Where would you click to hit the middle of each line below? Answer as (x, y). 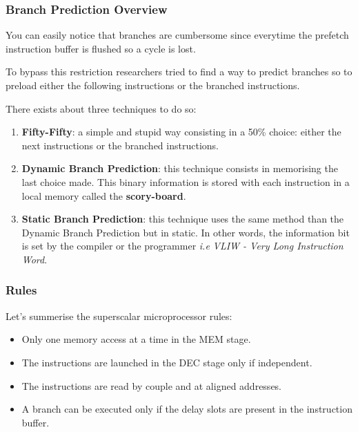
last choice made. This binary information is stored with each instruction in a (186, 181)
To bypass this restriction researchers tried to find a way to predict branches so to (179, 72)
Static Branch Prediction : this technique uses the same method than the (183, 219)
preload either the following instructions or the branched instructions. (153, 85)
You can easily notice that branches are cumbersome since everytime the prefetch (177, 35)
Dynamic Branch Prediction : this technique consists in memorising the (180, 168)
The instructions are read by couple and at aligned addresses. (152, 385)
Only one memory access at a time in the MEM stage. (136, 339)
